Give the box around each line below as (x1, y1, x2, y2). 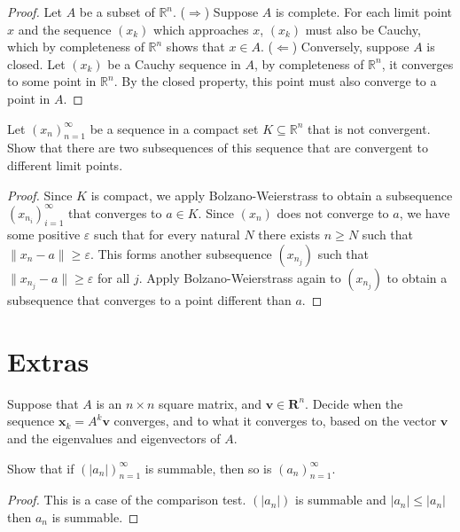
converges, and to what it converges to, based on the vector (113, 411, 437, 430)
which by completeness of (7, 37, 144, 56)
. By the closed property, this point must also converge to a (113, 72, 437, 90)
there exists (258, 225, 321, 244)
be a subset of (79, 3, 155, 20)
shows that (166, 37, 225, 56)
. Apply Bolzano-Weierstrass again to (138, 269, 341, 287)
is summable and (295, 490, 386, 509)
